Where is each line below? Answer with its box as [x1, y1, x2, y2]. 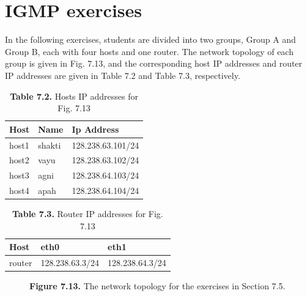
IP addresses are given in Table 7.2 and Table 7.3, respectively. [5, 68, 240, 81]
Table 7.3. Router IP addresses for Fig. [12, 207, 163, 220]
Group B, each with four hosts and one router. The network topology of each [5, 45, 294, 57]
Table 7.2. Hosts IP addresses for [10, 89, 139, 102]
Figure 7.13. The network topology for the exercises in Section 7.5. [29, 279, 286, 292]
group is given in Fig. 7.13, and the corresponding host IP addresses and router [5, 57, 303, 70]
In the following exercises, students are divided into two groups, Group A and [5, 33, 296, 46]
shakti [38, 138, 61, 151]
